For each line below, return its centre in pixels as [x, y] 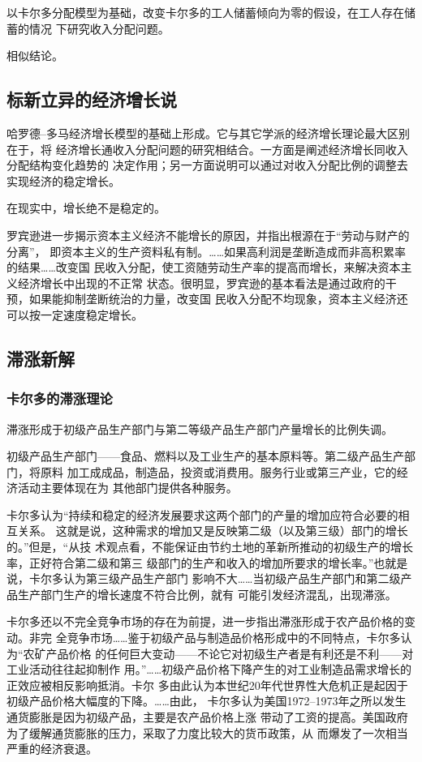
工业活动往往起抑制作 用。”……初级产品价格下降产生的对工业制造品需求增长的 [209, 669]
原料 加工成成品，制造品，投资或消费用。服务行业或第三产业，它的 [218, 471]
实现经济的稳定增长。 [63, 180]
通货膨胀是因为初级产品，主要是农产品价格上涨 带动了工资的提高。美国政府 [207, 717]
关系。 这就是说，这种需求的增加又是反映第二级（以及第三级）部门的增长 [213, 531]
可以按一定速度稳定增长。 [75, 314]
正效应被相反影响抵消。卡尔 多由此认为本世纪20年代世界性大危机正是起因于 [207, 685]
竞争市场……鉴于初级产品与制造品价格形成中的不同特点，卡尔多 [234, 638]
